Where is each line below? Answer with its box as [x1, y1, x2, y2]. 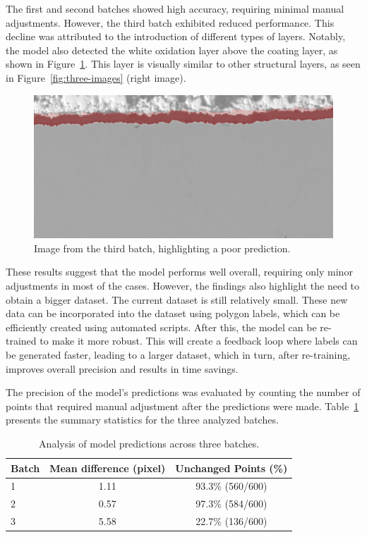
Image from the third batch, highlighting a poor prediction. [34, 240, 291, 255]
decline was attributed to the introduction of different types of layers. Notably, [6, 29, 346, 44]
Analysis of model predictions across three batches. [39, 436, 260, 450]
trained [6, 333, 37, 348]
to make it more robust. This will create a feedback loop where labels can [40, 333, 358, 348]
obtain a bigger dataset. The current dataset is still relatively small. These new [6, 292, 348, 307]
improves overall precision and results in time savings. [6, 361, 239, 376]
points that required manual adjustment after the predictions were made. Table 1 [6, 398, 359, 413]
